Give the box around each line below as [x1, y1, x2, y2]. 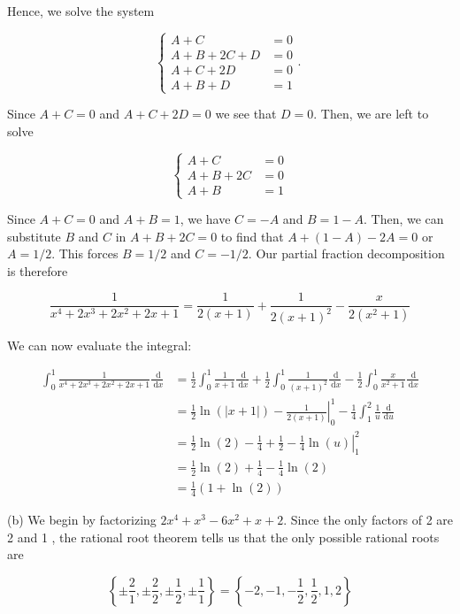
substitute [7, 226, 61, 245]
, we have [180, 210, 231, 227]
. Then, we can [364, 210, 444, 227]
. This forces [51, 244, 119, 263]
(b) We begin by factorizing [7, 510, 157, 529]
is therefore [7, 261, 68, 280]
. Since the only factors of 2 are [283, 510, 454, 529]
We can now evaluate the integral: [7, 335, 192, 354]
